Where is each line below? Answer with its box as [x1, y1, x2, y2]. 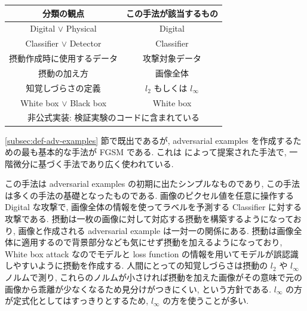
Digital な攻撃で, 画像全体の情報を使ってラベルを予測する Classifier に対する [5, 201, 302, 213]
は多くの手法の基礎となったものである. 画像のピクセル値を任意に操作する [5, 189, 294, 201]
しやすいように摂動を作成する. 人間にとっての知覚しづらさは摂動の [5, 259, 268, 272]
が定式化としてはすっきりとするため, [5, 294, 149, 307]
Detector [69, 37, 102, 50]
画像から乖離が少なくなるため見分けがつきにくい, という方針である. [5, 282, 272, 295]
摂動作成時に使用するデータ [9, 52, 118, 64]
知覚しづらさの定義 [26, 81, 101, 94]
